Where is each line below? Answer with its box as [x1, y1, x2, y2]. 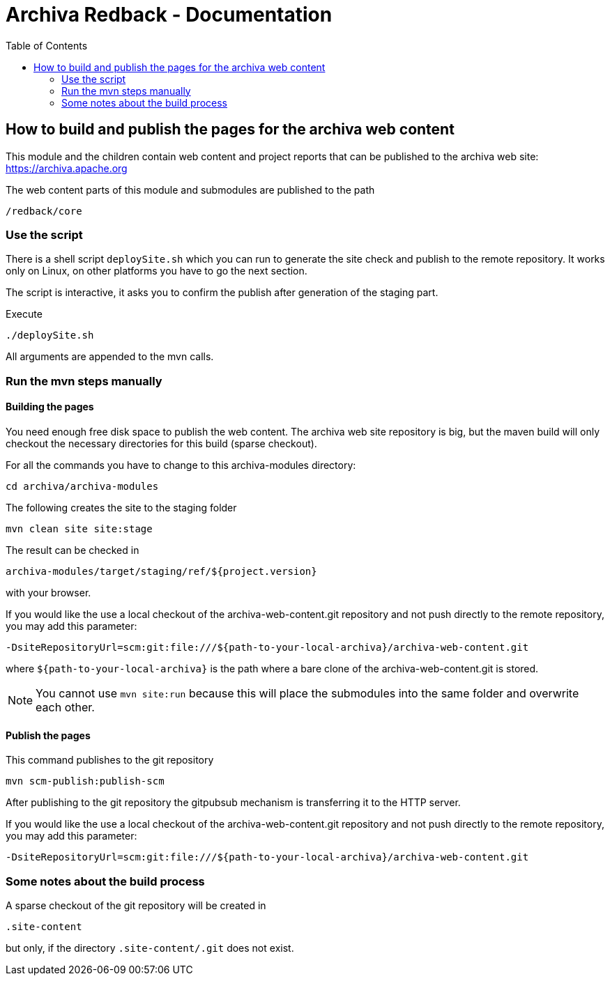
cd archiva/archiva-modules [6, 480, 159, 492]
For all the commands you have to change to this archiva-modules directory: [6, 458, 356, 471]
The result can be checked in [6, 543, 139, 556]
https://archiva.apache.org [6, 162, 128, 174]
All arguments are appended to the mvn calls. [6, 350, 214, 363]
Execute [6, 308, 43, 320]
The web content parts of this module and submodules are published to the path [6, 183, 375, 196]
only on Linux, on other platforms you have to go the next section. [6, 265, 307, 277]
